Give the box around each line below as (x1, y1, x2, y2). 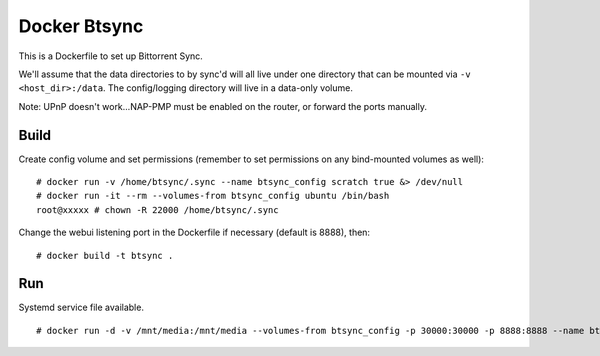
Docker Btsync (18, 15, 144, 37)
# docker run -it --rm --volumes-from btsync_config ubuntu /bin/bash (36, 190, 390, 202)
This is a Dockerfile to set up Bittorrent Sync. (18, 50, 204, 62)
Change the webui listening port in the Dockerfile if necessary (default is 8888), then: (18, 226, 370, 239)
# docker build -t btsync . (36, 250, 174, 261)
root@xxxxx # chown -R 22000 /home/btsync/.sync (36, 204, 279, 215)
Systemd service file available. (18, 301, 145, 314)
